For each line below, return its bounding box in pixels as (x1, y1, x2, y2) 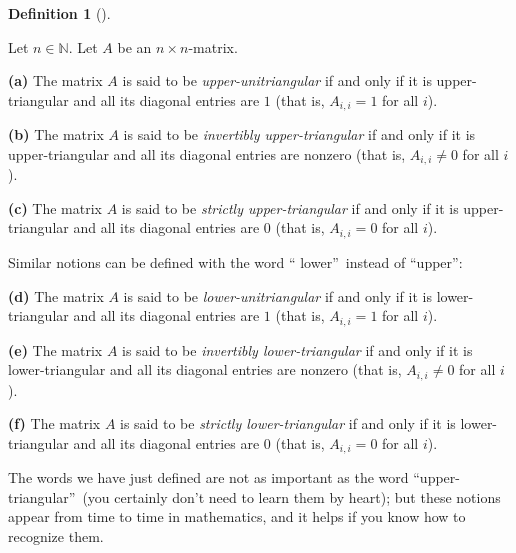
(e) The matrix (8, 339, 103, 360)
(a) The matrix (8, 70, 103, 91)
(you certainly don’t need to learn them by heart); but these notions (82, 486, 501, 507)
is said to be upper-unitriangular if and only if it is (122, 70, 432, 91)
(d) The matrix (8, 285, 104, 306)
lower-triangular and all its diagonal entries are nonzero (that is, (8, 359, 402, 380)
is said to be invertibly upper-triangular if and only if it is (123, 124, 476, 145)
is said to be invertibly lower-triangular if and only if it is (122, 339, 473, 360)
